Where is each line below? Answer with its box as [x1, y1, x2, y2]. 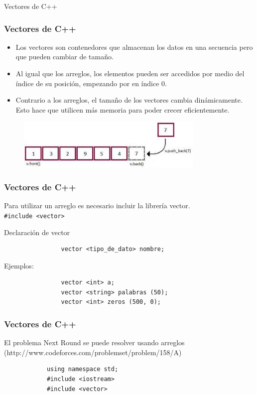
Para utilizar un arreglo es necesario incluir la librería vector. [4, 200, 190, 211]
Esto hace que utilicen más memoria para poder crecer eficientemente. [15, 104, 230, 115]
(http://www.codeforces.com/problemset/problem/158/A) [4, 347, 182, 357]
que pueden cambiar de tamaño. [15, 51, 114, 62]
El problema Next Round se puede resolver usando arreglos [4, 337, 185, 348]
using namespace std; [46, 366, 119, 373]
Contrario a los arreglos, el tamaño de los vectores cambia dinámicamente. [15, 95, 243, 105]
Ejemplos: [4, 260, 34, 270]
